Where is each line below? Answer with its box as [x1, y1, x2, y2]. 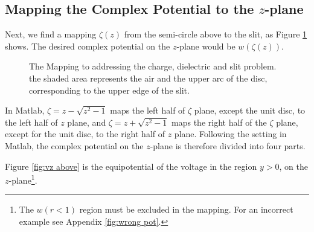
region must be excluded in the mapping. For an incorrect [79, 203, 293, 216]
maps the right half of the [171, 115, 267, 128]
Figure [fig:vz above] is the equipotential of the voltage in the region [5, 159, 257, 172]
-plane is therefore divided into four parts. [150, 139, 306, 152]
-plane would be [176, 39, 235, 52]
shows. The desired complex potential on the [5, 39, 170, 52]
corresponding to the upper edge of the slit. [29, 83, 190, 96]
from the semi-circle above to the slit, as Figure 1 [124, 28, 307, 40]
